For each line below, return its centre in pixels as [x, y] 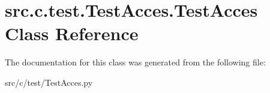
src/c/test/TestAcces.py [49, 82]
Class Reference [72, 33]
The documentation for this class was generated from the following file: [135, 62]
